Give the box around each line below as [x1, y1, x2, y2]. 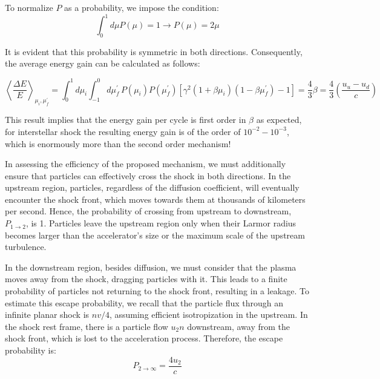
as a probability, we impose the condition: [64, 1, 219, 13]
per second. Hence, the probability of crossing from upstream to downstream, [5, 205, 292, 217]
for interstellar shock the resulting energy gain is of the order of [5, 125, 241, 137]
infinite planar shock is [5, 308, 90, 321]
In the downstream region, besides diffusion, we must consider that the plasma [5, 260, 296, 273]
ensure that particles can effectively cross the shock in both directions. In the [5, 169, 291, 182]
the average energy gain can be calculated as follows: [5, 57, 200, 70]
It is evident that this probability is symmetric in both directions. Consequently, [5, 45, 303, 58]
